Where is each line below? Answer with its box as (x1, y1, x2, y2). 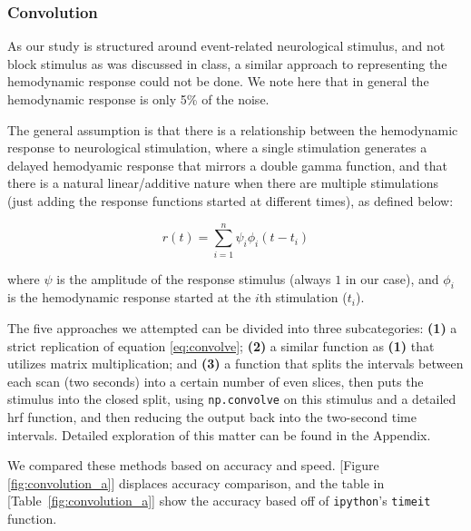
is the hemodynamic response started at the (7, 288, 251, 307)
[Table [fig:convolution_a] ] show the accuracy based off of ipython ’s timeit (7, 491, 431, 510)
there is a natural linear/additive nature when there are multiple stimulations (7, 173, 438, 192)
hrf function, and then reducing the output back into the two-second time (7, 408, 417, 427)
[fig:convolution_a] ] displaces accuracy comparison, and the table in (7, 473, 385, 492)
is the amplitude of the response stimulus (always (56, 269, 331, 288)
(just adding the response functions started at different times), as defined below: (7, 191, 454, 210)
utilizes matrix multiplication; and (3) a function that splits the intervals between (7, 354, 464, 373)
